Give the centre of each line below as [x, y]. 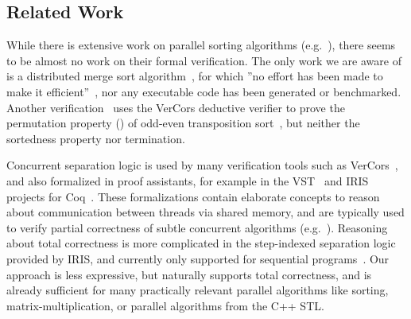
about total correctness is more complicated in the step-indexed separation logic [201, 243]
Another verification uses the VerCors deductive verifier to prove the [176, 107]
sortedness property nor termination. [96, 138]
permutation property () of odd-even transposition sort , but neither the [183, 123]
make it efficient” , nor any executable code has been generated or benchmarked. [204, 91]
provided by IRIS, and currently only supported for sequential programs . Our [198, 258]
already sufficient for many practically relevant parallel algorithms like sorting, [198, 290]
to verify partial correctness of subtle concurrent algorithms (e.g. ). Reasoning [197, 227]
